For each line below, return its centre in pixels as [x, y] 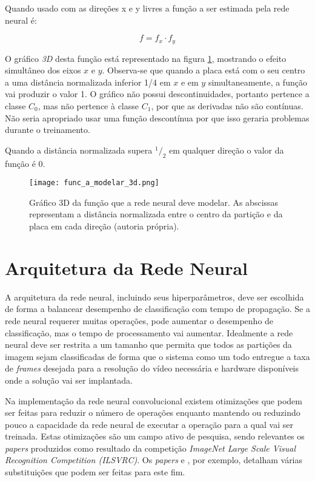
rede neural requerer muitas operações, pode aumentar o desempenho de [139, 320]
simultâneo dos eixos [43, 70]
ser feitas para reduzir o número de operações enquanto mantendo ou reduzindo [153, 412]
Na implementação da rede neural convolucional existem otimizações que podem [154, 400]
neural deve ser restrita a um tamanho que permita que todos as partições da [148, 345]
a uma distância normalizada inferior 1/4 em [88, 82]
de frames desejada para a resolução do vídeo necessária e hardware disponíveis [152, 368]
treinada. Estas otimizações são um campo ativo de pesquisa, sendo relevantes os [155, 436]
